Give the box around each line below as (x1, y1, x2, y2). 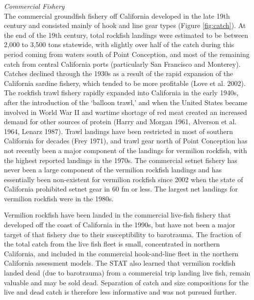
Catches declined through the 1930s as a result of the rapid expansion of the (4, 68, 233, 79)
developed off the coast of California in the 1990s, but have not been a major (4, 219, 235, 230)
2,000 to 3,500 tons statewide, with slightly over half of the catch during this (4, 39, 234, 50)
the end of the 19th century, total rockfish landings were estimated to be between (4, 29, 249, 40)
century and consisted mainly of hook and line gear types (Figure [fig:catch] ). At (4, 20, 246, 30)
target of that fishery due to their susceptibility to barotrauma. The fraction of (4, 229, 241, 239)
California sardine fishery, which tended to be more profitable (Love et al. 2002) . (4, 78, 246, 88)
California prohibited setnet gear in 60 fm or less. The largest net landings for (4, 184, 238, 194)
